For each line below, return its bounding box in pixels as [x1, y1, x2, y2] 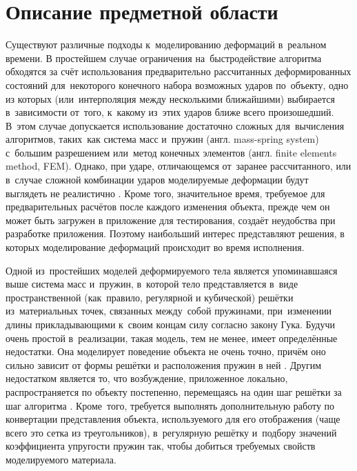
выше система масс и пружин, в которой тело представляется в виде [6, 277, 298, 291]
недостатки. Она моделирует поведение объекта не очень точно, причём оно [6, 344, 326, 359]
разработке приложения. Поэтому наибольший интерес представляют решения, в [6, 226, 345, 241]
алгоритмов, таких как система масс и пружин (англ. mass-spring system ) [6, 132, 319, 146]
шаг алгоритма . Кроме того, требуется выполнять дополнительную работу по [6, 398, 335, 412]
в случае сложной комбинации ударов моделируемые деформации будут [6, 172, 309, 187]
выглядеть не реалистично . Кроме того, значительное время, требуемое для [6, 186, 325, 200]
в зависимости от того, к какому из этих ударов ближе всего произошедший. [6, 105, 334, 119]
